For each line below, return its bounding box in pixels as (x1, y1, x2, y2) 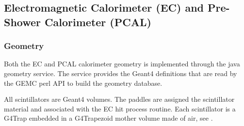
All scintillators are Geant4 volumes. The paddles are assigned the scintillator (4, 94, 235, 104)
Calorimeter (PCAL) (45, 14, 151, 29)
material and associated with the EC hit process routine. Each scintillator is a (4, 103, 236, 113)
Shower (4, 14, 41, 29)
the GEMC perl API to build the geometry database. (4, 78, 163, 88)
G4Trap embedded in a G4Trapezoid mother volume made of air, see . (4, 113, 213, 123)
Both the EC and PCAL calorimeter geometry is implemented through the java (4, 59, 240, 69)
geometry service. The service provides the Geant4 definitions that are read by (4, 68, 237, 78)
